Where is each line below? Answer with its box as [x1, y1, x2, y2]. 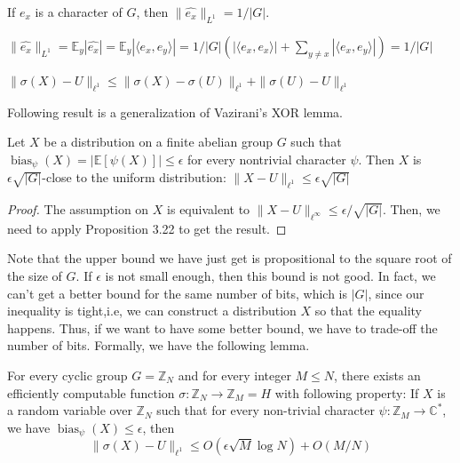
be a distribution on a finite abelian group [44, 132, 273, 151]
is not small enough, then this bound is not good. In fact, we [105, 267, 436, 285]
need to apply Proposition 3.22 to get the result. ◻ [7, 219, 287, 237]
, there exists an [334, 365, 421, 384]
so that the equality [314, 301, 423, 320]
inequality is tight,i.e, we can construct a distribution [7, 301, 297, 320]
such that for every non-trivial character [156, 401, 375, 419]
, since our [368, 283, 424, 302]
